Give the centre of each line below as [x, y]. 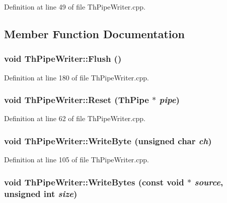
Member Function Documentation [95, 33]
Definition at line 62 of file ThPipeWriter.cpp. [75, 118]
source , [209, 182]
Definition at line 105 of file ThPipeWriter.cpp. [77, 160]
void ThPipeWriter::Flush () [63, 59]
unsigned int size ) [41, 193]
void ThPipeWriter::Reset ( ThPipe [77, 100]
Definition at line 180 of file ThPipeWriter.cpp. [77, 77]
